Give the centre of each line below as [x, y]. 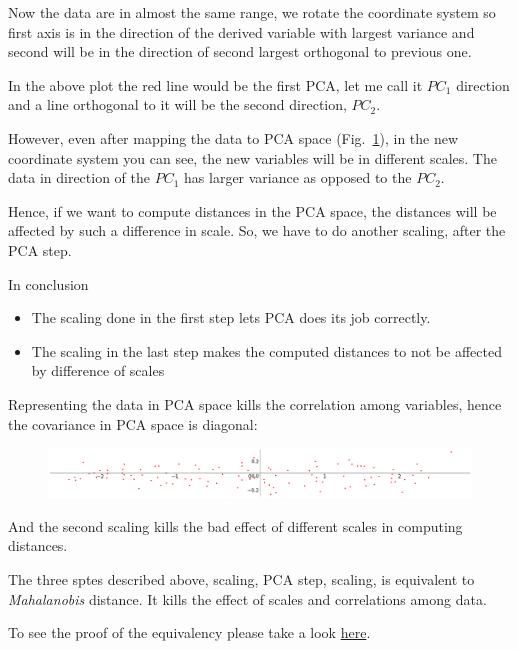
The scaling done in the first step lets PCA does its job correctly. [231, 317]
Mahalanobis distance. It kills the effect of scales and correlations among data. [247, 598]
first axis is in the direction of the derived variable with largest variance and [241, 31]
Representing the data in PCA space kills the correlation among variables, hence [255, 403]
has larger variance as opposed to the [298, 177]
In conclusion [48, 283]
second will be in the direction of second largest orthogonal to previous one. [240, 51]
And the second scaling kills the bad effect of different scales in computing [235, 525]
